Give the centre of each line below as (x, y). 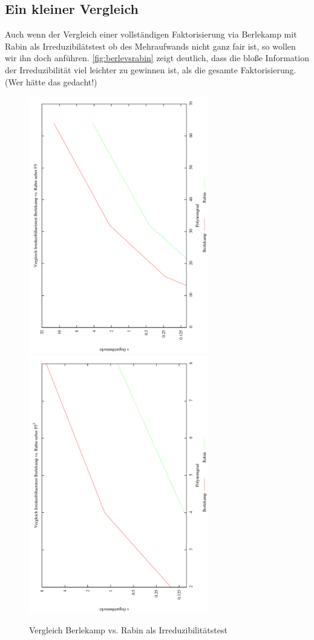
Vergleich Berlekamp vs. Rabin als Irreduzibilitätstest (128, 630)
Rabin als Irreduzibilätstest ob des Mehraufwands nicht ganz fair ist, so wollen (150, 46)
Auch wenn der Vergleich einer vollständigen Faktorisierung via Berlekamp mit (151, 34)
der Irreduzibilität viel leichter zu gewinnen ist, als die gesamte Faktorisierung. (151, 69)
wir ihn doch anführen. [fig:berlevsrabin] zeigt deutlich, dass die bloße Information (157, 58)
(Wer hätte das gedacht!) (51, 81)
